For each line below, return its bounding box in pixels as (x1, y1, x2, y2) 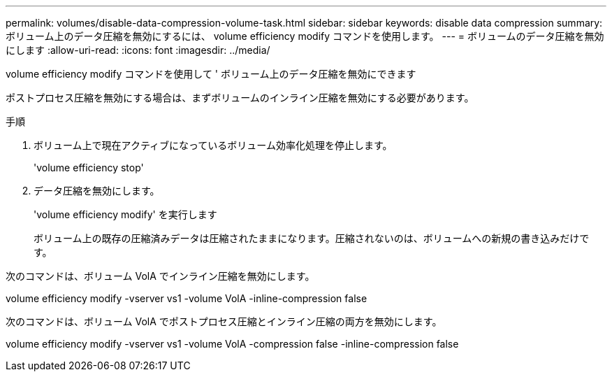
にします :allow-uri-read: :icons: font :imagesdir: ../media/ (6, 44, 270, 56)
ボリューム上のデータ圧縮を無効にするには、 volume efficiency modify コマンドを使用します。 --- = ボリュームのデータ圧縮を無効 (6, 30, 604, 42)
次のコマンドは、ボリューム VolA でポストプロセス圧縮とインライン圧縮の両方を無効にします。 (6, 315, 442, 327)
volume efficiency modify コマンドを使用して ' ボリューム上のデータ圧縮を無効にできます (6, 68, 416, 80)
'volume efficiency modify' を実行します (34, 208, 217, 220)
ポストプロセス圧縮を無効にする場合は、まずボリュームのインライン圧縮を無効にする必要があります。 (6, 92, 474, 104)
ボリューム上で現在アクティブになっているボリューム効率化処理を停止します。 (34, 139, 393, 151)
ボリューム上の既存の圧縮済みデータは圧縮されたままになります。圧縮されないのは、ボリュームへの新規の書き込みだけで (34, 232, 590, 244)
